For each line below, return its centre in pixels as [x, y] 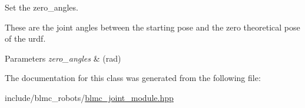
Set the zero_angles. [42, 7]
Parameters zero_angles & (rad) [63, 58]
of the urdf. [25, 38]
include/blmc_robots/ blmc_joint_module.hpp [89, 97]
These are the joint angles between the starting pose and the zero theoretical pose [152, 27]
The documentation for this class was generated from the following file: [133, 78]
